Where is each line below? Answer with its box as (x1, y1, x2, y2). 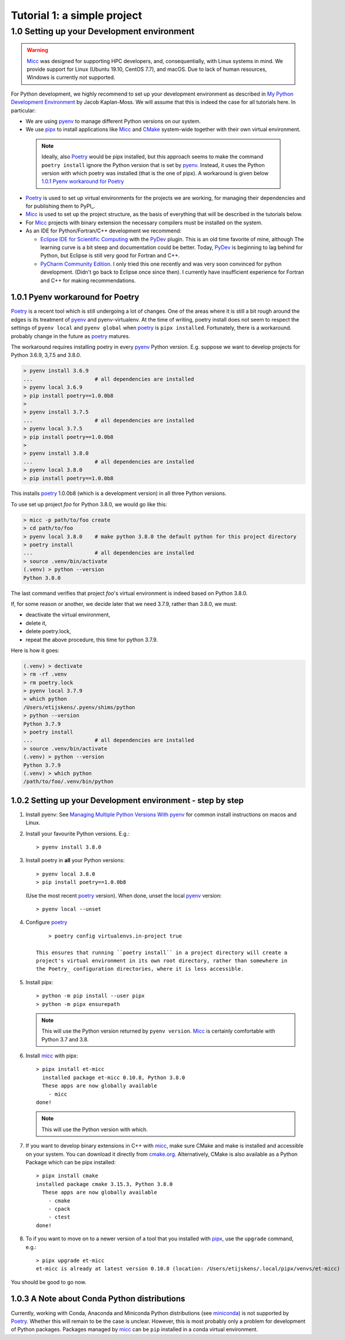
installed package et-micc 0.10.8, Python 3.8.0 (42, 1074, 185, 1081)
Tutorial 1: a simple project (11, 9, 142, 22)
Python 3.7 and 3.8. (41, 1036, 89, 1043)
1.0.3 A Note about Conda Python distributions (11, 1294, 185, 1304)
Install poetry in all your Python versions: (25, 857, 125, 864)
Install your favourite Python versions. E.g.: (25, 830, 130, 837)
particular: (11, 107, 36, 114)
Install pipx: (25, 978, 54, 985)
